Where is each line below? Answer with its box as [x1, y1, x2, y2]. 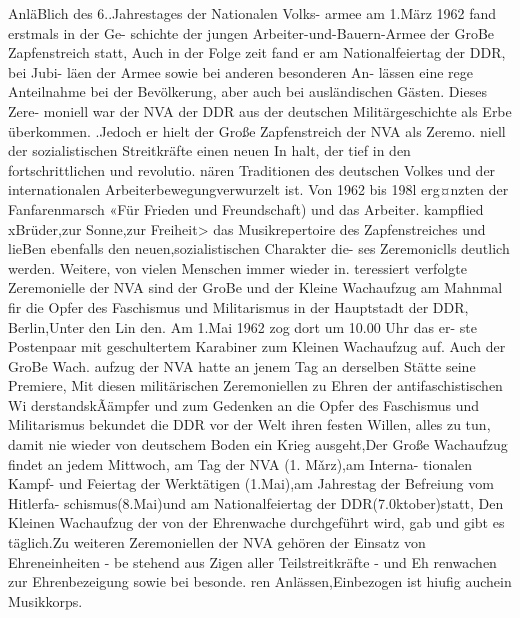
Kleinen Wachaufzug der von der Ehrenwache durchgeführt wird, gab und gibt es [8, 512, 505, 533]
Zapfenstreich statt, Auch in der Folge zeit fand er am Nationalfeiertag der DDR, [8, 42, 506, 63]
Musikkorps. [8, 590, 83, 611]
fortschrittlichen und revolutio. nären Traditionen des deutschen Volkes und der [8, 159, 496, 180]
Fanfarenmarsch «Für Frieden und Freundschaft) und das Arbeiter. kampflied [8, 198, 484, 219]
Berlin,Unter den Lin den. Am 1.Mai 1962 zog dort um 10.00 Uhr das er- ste [8, 316, 477, 337]
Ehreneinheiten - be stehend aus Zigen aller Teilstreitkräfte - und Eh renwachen [8, 551, 497, 572]
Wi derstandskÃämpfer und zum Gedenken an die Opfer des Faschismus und [8, 394, 480, 415]
